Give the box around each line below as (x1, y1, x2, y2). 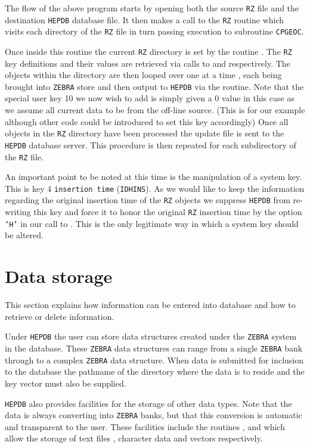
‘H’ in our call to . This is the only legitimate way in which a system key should (5, 217, 299, 229)
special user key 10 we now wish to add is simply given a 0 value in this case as (5, 92, 294, 104)
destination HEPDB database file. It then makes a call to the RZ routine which (5, 13, 284, 26)
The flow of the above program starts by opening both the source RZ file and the (5, 2, 299, 14)
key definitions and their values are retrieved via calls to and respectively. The (5, 57, 290, 69)
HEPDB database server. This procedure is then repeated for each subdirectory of (5, 138, 296, 151)
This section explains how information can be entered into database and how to (5, 298, 296, 311)
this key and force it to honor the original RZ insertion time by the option (33, 206, 302, 218)
